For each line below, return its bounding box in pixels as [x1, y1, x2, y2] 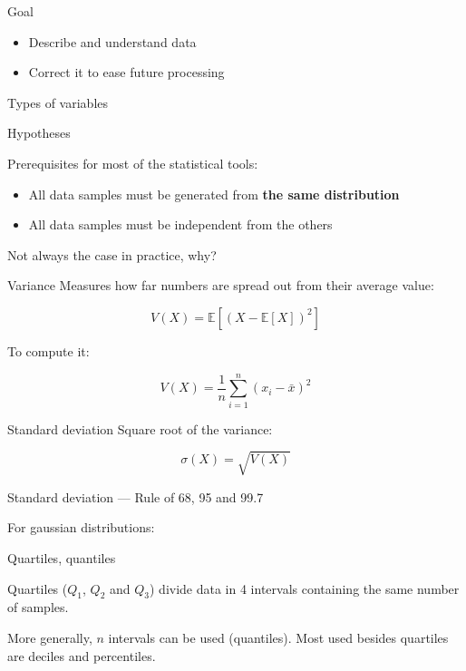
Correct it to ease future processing [28, 63, 225, 82]
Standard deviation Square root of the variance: [7, 419, 273, 438]
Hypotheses [7, 123, 71, 142]
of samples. [7, 598, 69, 617]
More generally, [7, 627, 92, 647]
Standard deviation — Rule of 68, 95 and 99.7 [7, 487, 264, 506]
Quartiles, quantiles [7, 548, 116, 567]
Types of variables [7, 92, 109, 112]
